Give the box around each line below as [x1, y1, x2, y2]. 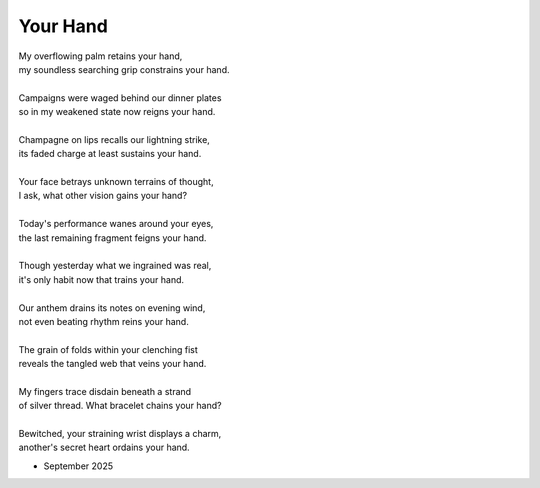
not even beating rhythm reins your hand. [18, 315, 189, 327]
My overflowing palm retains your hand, [18, 50, 183, 62]
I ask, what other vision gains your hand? [18, 190, 188, 202]
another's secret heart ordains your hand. [18, 441, 190, 454]
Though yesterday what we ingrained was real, [18, 260, 212, 272]
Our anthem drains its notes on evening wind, [18, 301, 206, 314]
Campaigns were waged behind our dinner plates [18, 91, 222, 104]
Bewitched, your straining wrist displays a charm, [18, 428, 222, 440]
